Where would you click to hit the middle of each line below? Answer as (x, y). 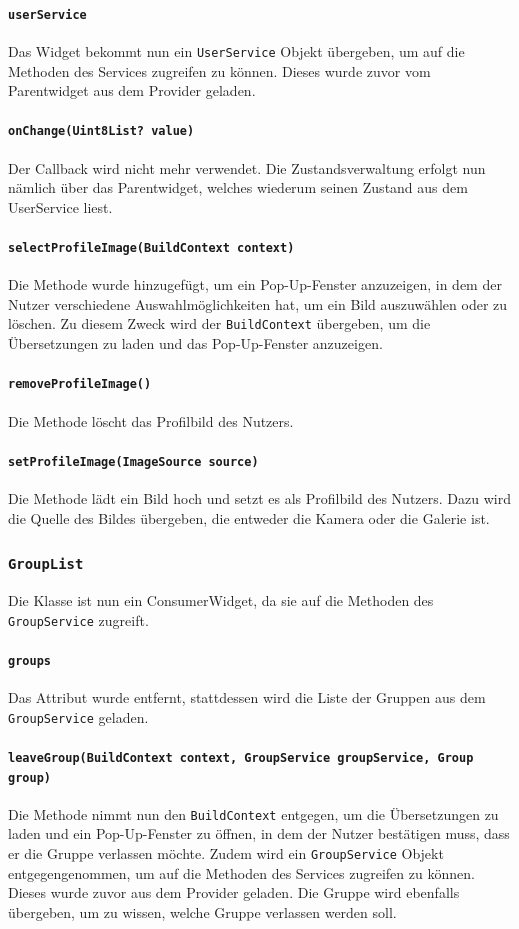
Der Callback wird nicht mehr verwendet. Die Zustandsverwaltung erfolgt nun (247, 167)
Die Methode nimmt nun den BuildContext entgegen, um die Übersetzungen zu (253, 813)
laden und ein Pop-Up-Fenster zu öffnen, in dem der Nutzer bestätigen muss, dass (259, 833)
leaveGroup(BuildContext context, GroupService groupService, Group (241, 757)
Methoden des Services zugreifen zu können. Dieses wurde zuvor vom (219, 70)
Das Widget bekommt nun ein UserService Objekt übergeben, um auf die (236, 50)
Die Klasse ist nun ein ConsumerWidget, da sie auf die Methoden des (221, 599)
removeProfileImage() (80, 384)
